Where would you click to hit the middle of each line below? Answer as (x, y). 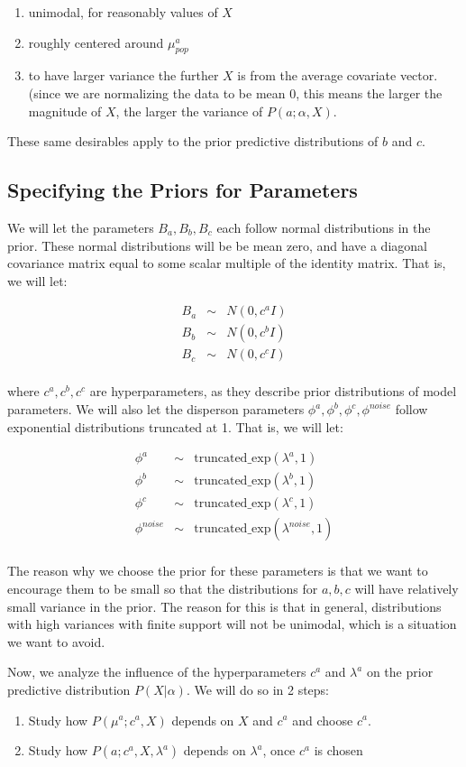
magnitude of (65, 111)
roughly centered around (96, 42)
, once (279, 750)
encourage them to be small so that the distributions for (163, 588)
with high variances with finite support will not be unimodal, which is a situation (232, 624)
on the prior (400, 672)
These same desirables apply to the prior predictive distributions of (193, 141)
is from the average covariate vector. (338, 75)
